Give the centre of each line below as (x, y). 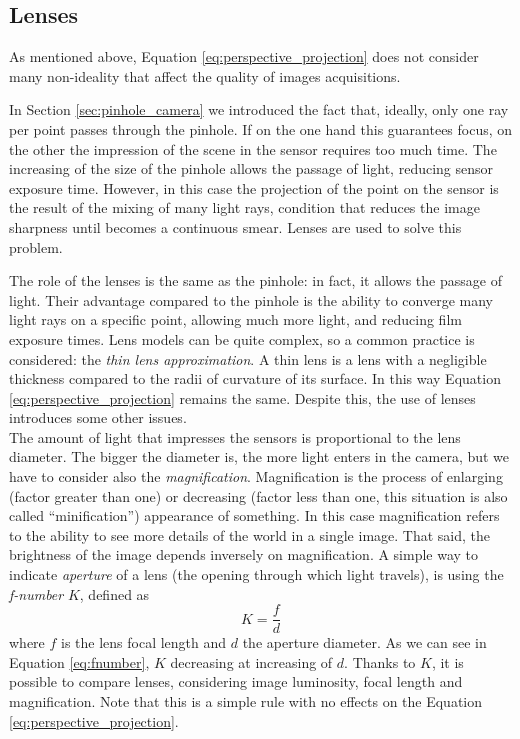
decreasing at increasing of (251, 661)
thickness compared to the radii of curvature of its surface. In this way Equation (255, 378)
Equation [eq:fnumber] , (79, 661)
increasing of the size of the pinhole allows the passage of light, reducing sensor (251, 168)
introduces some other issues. (98, 417)
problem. (36, 246)
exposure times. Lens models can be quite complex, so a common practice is (242, 338)
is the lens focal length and (144, 642)
